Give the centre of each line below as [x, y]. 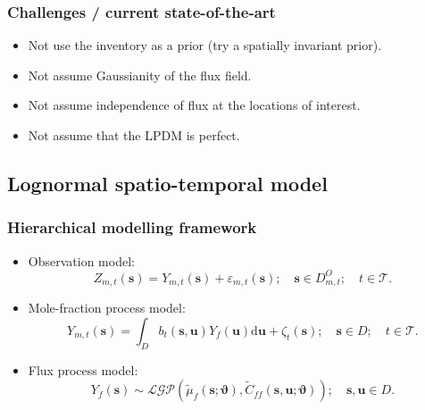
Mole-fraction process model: [107, 308]
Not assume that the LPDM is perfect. [134, 135]
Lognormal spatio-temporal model [167, 183]
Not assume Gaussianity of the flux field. [140, 75]
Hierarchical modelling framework [132, 227]
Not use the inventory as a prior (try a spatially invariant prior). [205, 45]
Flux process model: [83, 369]
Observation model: [81, 260]
